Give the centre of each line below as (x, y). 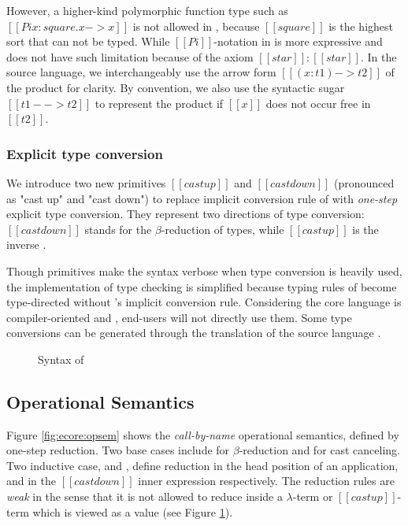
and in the (32, 481)
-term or (313, 496)
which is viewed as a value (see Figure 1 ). (133, 511)
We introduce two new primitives (86, 182)
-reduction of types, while (223, 229)
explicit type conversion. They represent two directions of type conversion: (185, 214)
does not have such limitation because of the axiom (130, 56)
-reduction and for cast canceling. (320, 450)
